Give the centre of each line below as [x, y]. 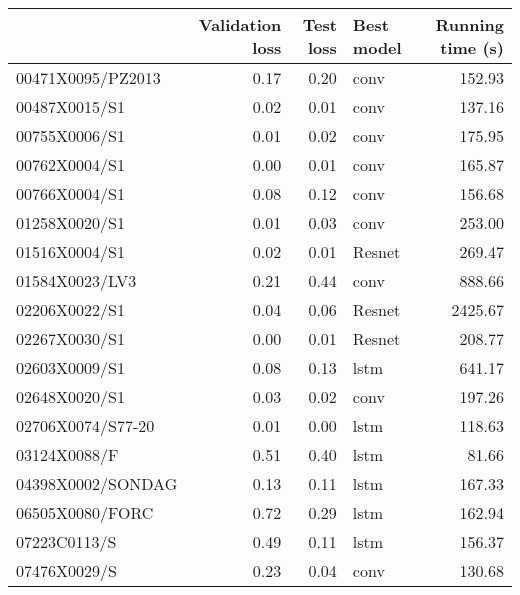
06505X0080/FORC [85, 512]
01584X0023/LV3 [76, 280]
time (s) [472, 47]
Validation [240, 24]
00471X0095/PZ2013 [88, 77]
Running [469, 24]
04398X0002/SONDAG [97, 483]
